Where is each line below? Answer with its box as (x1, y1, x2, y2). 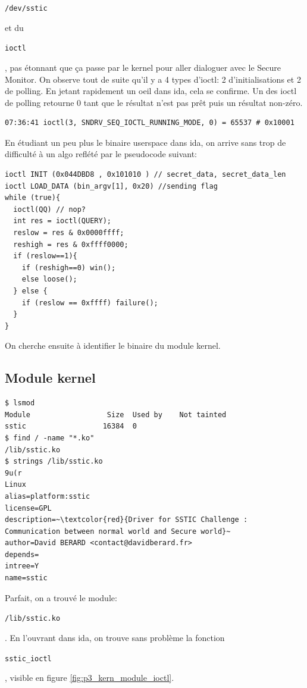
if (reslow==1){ (13, 252, 77, 261)
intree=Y (5, 562, 39, 571)
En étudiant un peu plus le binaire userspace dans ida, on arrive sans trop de (5, 136, 286, 148)
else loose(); (21, 275, 77, 284)
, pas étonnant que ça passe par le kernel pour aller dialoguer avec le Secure (5, 61, 281, 73)
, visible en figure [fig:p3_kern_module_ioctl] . (5, 671, 174, 684)
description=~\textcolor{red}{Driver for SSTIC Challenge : (5, 515, 248, 524)
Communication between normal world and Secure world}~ (5, 527, 231, 536)
